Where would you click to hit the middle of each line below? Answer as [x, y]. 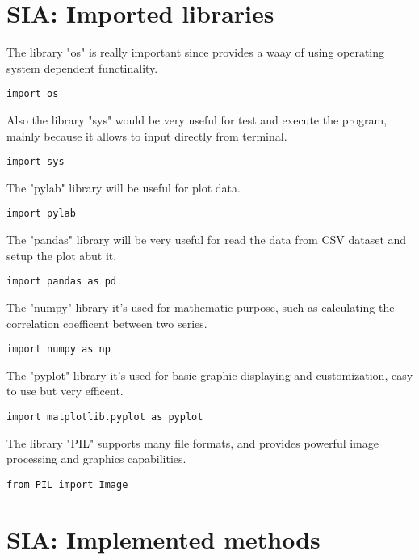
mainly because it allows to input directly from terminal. [147, 135]
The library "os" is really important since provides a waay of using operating [196, 52]
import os [33, 94]
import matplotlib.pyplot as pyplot [105, 417]
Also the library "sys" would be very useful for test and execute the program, [197, 119]
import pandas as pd [62, 282]
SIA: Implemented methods [163, 539]
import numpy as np [59, 349]
